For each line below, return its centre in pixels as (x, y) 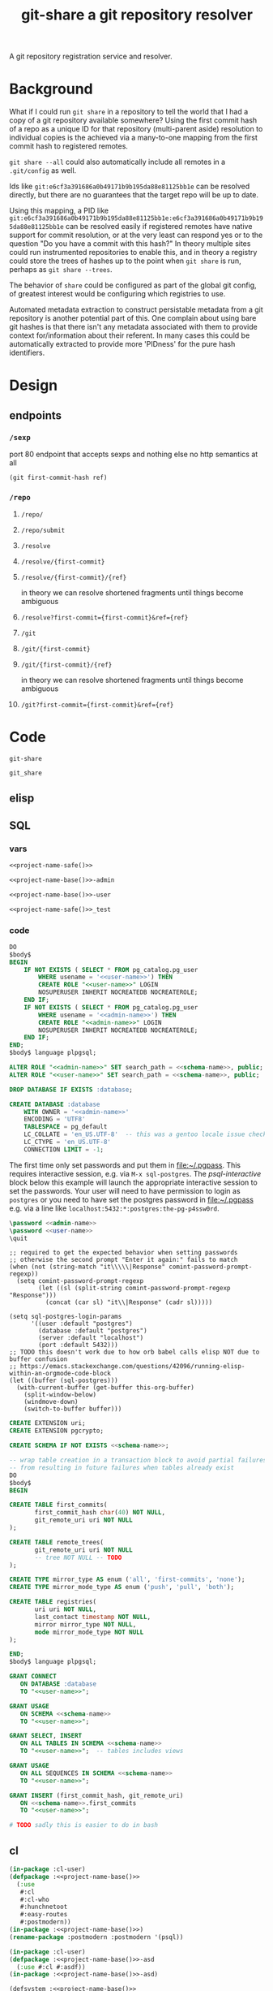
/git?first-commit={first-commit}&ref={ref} (97, 705)
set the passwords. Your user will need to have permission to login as (125, 1190)
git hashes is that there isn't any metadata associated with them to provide (133, 327)
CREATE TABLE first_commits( (58, 1505)
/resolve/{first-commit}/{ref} (74, 578)
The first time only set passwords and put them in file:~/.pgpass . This (125, 1165)
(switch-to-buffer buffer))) (73, 1409)
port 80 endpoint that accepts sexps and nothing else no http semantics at (134, 454)
